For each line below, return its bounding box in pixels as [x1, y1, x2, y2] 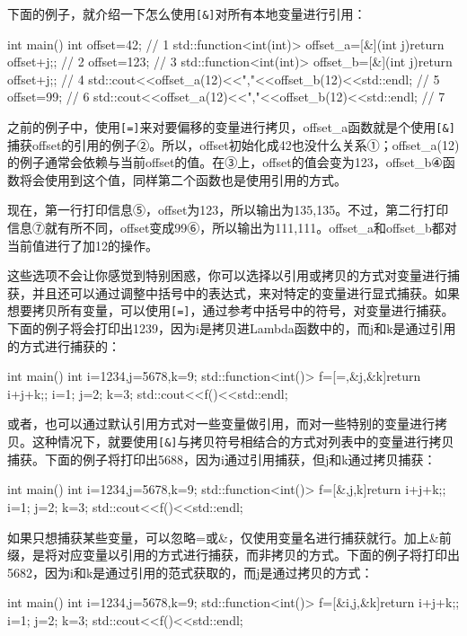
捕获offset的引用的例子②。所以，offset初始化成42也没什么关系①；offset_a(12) [7, 135, 460, 154]
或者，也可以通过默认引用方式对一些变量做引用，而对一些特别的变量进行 [7, 414, 435, 433]
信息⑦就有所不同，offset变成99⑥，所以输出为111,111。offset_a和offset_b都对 [7, 218, 457, 237]
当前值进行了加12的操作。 [7, 235, 158, 254]
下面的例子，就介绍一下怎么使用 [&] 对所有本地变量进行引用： [7, 4, 366, 22]
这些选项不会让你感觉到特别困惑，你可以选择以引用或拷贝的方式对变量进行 [7, 266, 447, 285]
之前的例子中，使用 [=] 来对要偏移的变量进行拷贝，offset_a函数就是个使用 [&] [7, 118, 455, 137]
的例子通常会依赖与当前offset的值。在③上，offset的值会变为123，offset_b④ [7, 153, 443, 172]
